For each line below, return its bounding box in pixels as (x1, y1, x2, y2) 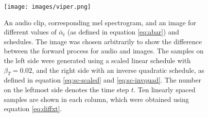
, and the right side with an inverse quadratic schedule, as (32, 65, 205, 75)
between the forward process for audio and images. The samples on (4, 46, 204, 56)
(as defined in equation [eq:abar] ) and (67, 27, 179, 37)
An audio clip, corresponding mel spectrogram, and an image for (4, 17, 196, 27)
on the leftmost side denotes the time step (4, 84, 129, 95)
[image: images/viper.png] (4, 3, 91, 10)
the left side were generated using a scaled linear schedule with (4, 55, 191, 66)
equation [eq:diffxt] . (4, 103, 62, 114)
